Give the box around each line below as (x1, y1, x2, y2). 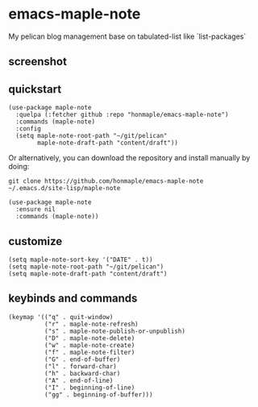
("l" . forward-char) (44, 362, 117, 371)
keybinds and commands (8, 292, 138, 305)
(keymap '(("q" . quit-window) (8, 313, 114, 321)
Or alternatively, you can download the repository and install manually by (8, 153, 251, 163)
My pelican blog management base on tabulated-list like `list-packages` (8, 31, 247, 41)
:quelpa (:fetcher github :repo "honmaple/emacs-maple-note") (15, 110, 229, 119)
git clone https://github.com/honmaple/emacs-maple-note (8, 177, 204, 185)
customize (8, 235, 63, 248)
